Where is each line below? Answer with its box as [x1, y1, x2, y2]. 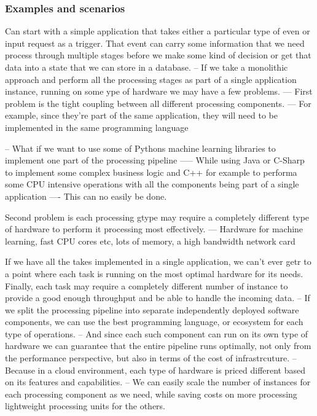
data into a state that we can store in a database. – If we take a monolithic [5, 61, 288, 73]
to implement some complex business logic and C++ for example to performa [5, 165, 297, 178]
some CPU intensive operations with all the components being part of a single [5, 178, 299, 190]
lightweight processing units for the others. [5, 399, 165, 412]
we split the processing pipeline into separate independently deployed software [5, 303, 299, 316]
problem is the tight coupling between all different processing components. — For [5, 96, 311, 109]
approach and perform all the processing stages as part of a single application [5, 73, 297, 85]
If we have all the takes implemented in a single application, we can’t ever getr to [5, 255, 311, 268]
